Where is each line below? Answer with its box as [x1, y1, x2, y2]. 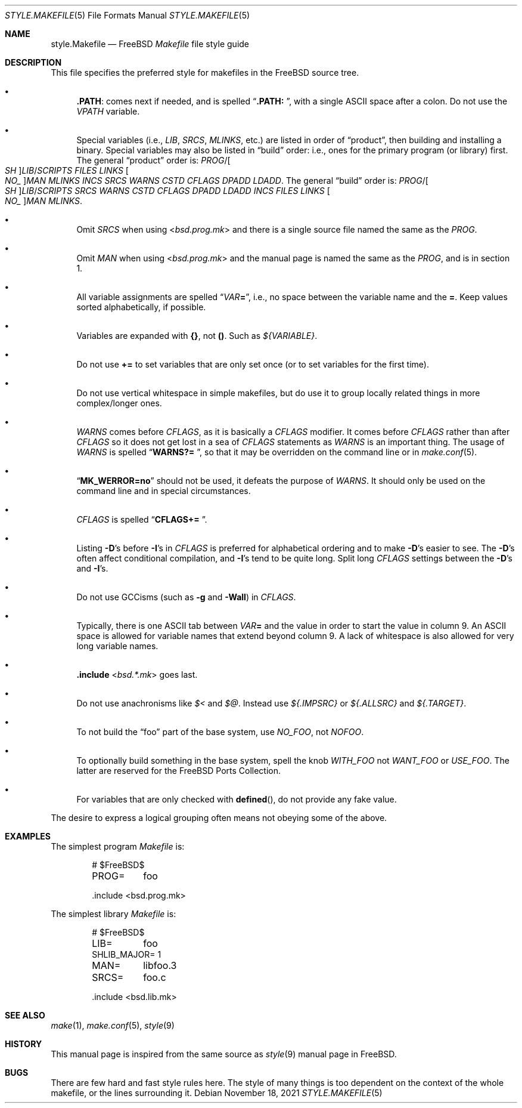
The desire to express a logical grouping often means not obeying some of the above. [51, 813, 387, 823]
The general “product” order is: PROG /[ [76, 155, 231, 165]
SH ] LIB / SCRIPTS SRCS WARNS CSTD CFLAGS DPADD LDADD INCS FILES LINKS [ [5, 186, 330, 196]
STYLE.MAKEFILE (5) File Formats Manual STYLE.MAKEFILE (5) [5, 10, 250, 20]
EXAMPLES [5, 831, 51, 841]
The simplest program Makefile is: [51, 841, 185, 851]
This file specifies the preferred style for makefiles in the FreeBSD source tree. [51, 67, 359, 78]
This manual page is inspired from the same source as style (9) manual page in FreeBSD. [51, 1049, 397, 1059]
